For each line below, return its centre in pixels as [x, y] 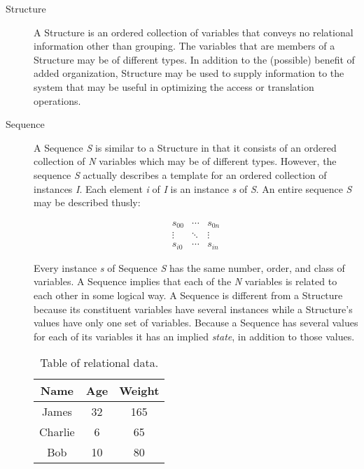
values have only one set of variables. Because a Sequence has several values [196, 323]
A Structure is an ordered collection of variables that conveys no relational [194, 32]
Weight [139, 391]
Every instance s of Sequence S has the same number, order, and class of [189, 267]
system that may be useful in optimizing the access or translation [174, 86]
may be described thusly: [87, 202]
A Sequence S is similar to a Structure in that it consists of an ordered [185, 147]
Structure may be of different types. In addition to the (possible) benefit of [194, 59]
